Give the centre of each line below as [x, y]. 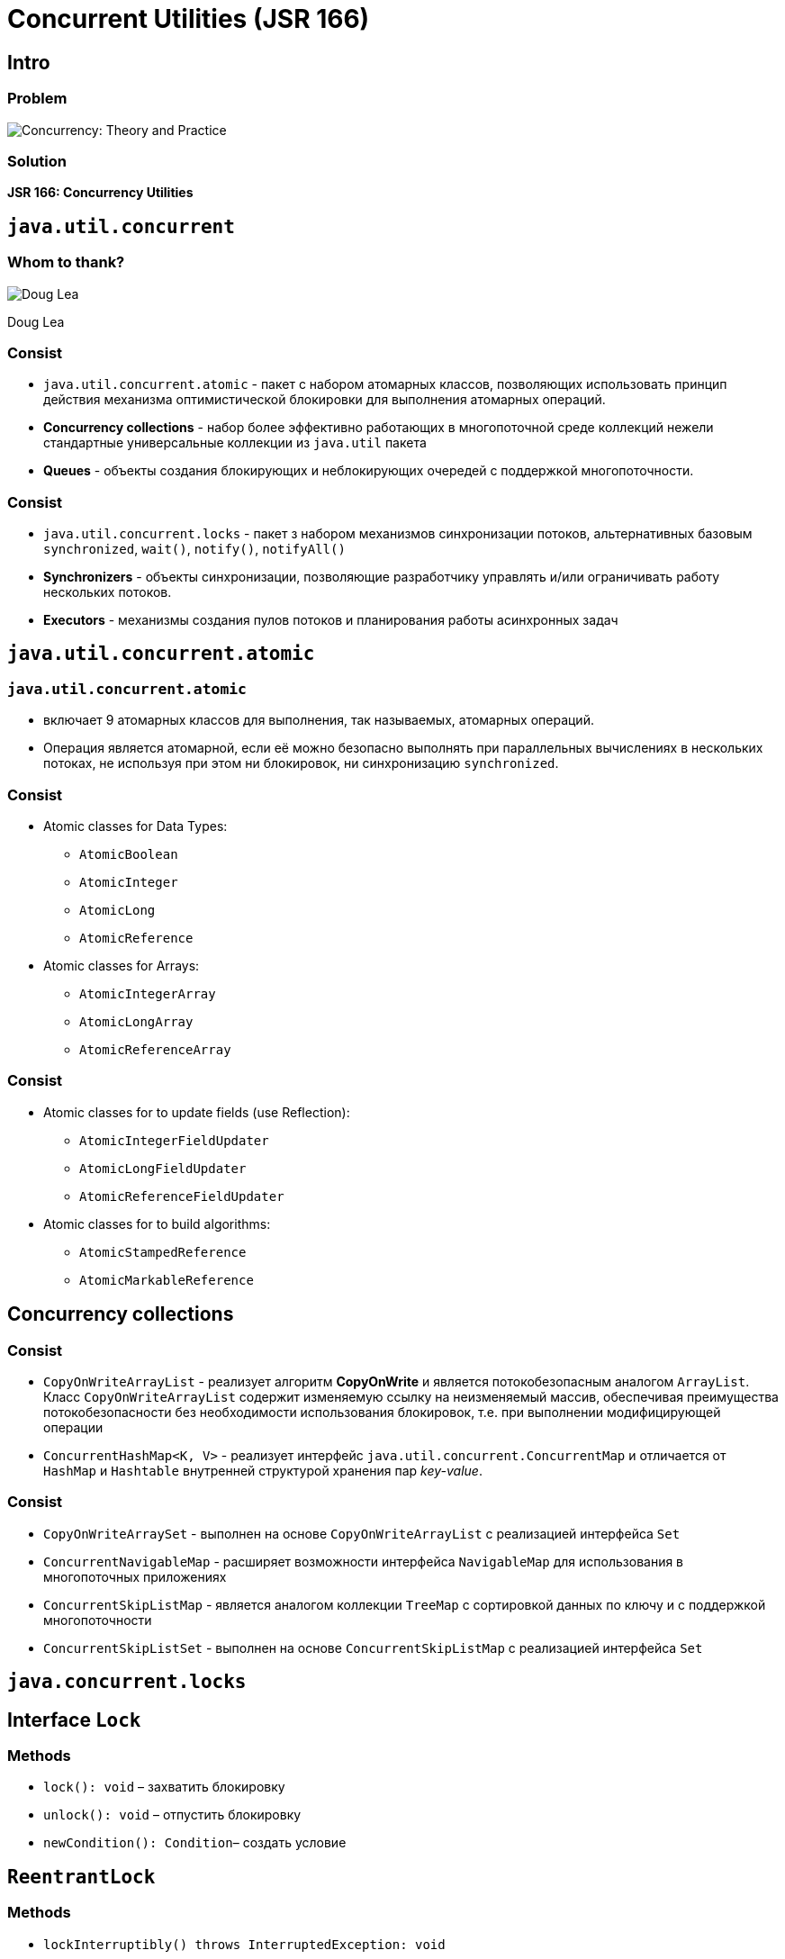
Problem [37, 99]
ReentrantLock [81, 1877]
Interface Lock [74, 1720]
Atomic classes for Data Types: [135, 826]
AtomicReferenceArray [155, 1049]
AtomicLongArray [136, 1021]
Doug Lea [36, 321]
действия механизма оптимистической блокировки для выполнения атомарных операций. [325, 400]
